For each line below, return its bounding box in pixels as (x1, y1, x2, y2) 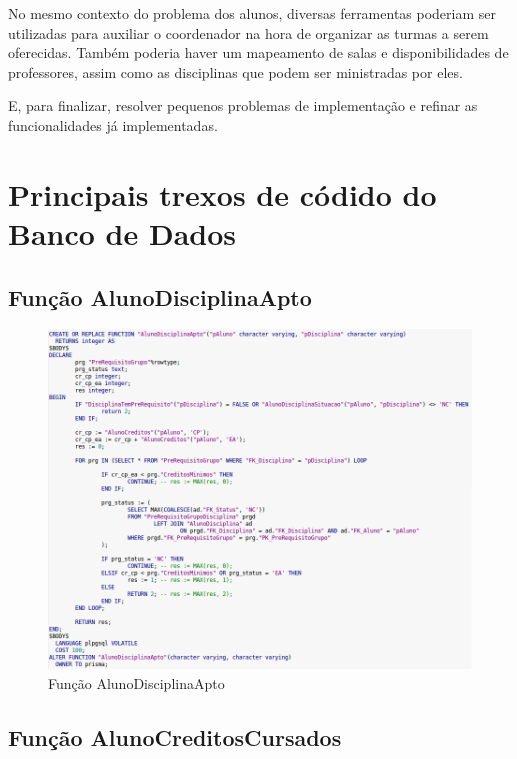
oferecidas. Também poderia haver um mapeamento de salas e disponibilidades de (8, 42, 509, 63)
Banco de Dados (8, 212, 237, 253)
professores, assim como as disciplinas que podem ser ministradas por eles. (8, 61, 463, 82)
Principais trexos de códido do (8, 173, 437, 214)
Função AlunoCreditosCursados (8, 721, 342, 752)
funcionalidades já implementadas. (8, 114, 218, 135)
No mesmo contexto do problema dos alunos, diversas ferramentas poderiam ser (8, 3, 497, 23)
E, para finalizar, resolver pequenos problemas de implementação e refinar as (8, 95, 478, 116)
